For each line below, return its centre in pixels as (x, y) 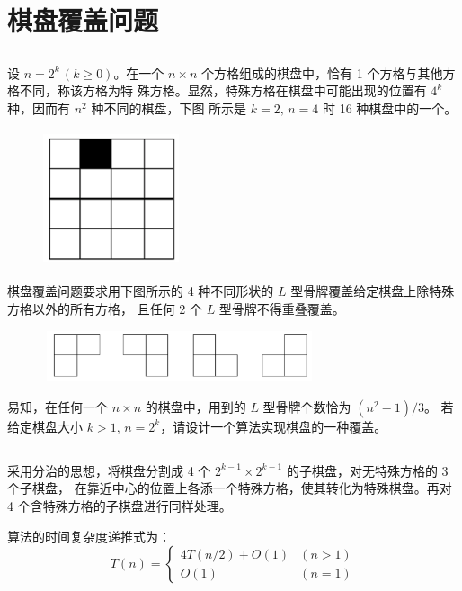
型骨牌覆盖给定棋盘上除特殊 (373, 291)
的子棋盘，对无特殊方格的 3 (367, 470)
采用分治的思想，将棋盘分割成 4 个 (109, 470)
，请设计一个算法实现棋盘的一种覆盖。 (274, 426)
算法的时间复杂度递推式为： (89, 536)
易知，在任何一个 (58, 406)
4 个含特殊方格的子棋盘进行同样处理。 (120, 505)
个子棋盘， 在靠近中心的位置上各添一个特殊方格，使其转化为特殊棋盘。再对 (230, 488)
